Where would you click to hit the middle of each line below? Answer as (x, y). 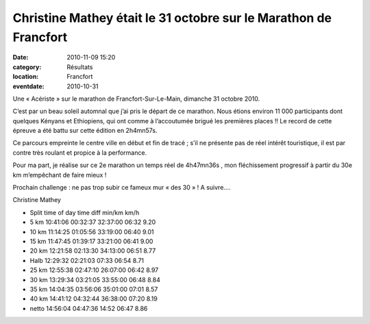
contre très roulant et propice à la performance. (80, 152)
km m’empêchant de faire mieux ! (60, 175)
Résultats (80, 67)
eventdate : (28, 86)
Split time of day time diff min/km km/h (85, 212)
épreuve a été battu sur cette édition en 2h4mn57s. (85, 131)
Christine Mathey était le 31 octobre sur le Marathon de (172, 18)
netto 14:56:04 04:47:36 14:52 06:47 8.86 (89, 308)
